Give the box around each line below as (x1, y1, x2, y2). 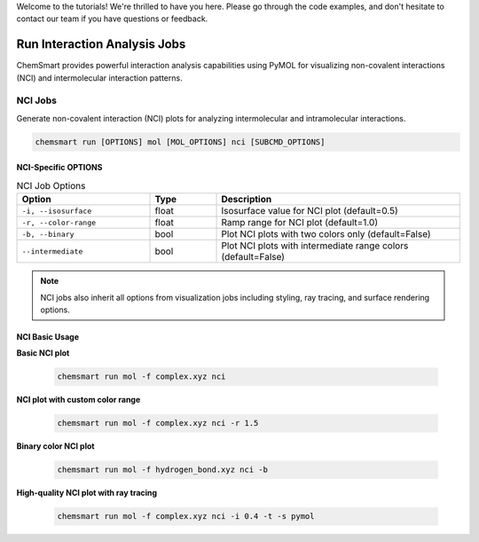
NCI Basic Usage (16, 331, 80, 342)
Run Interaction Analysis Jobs (16, 36, 186, 52)
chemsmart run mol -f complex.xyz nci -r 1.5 (57, 418, 259, 428)
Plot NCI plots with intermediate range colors (221, 240, 409, 252)
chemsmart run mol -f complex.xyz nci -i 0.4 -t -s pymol (57, 511, 315, 522)
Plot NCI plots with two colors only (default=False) (221, 228, 431, 240)
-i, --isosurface (21, 206, 92, 216)
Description (221, 193, 272, 206)
